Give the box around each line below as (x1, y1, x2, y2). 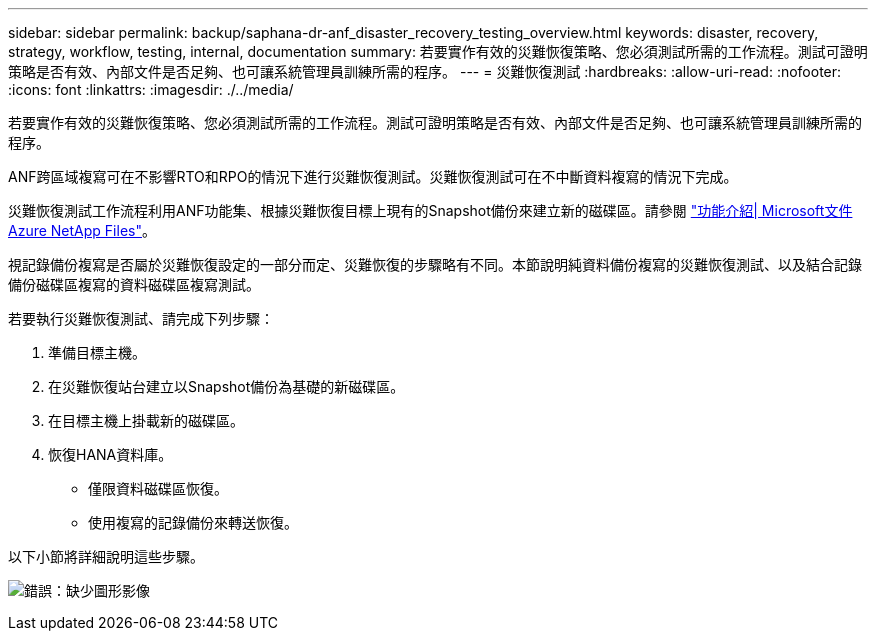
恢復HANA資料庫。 (48, 446, 173, 463)
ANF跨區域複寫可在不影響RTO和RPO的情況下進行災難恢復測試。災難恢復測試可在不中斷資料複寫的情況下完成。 (8, 168, 738, 185)
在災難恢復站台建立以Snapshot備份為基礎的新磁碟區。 (48, 378, 405, 395)
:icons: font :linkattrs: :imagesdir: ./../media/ (8, 81, 294, 98)
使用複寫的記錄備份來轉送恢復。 (88, 514, 298, 531)
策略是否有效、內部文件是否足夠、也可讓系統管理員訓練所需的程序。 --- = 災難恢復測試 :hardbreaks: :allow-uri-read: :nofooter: (8, 63, 842, 80)
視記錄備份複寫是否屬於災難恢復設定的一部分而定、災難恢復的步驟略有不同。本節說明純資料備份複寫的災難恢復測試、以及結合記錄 (8, 256, 862, 273)
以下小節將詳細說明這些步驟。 (8, 548, 204, 565)
